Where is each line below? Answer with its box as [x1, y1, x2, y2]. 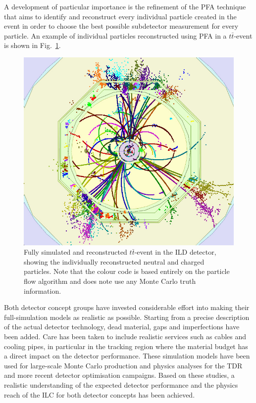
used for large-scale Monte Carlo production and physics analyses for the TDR [4, 360, 243, 370]
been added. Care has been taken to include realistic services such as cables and [4, 331, 247, 341]
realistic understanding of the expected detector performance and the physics [4, 379, 238, 390]
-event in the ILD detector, [134, 247, 216, 257]
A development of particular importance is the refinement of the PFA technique [4, 1, 246, 11]
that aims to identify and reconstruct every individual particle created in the [4, 11, 237, 21]
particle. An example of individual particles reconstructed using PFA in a [4, 30, 227, 41]
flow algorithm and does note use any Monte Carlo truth [24, 275, 196, 286]
